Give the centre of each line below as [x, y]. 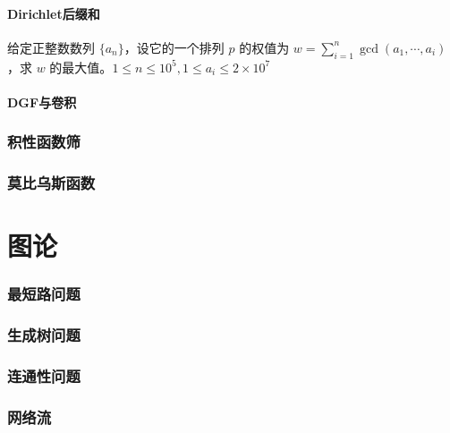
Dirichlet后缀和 [54, 13]
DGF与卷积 [42, 102]
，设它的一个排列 [174, 47]
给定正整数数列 [51, 47]
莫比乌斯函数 [51, 183]
